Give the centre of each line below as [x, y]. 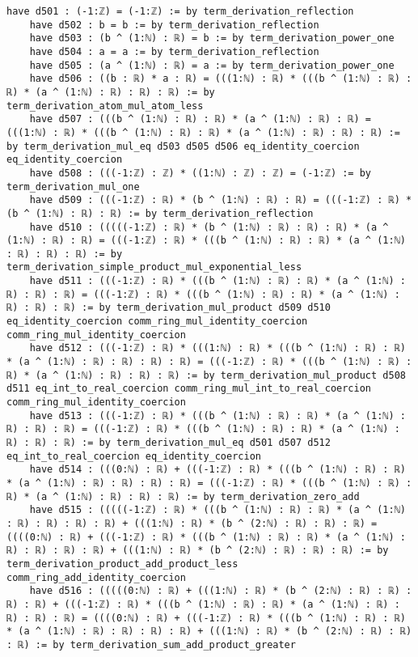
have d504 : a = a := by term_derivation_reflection [174, 51]
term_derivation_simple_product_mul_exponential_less [154, 267]
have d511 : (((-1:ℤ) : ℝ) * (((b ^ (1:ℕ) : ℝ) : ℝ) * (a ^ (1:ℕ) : [217, 281]
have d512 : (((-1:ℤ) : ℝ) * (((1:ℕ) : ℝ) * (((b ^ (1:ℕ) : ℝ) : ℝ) [217, 348]
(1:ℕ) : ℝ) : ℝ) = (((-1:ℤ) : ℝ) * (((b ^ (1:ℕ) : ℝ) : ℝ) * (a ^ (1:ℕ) [206, 241]
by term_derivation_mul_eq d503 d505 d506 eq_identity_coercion [183, 146]
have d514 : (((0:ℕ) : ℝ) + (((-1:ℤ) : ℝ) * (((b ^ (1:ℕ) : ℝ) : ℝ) [217, 470]
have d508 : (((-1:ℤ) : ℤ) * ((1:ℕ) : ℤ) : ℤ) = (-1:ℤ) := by [201, 173]
